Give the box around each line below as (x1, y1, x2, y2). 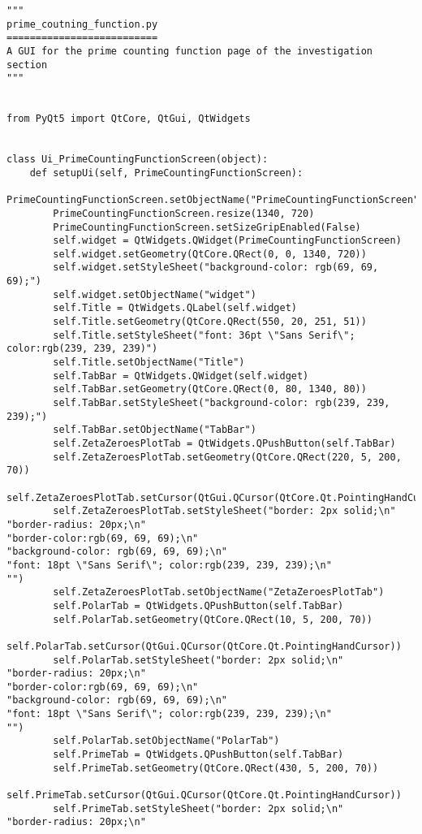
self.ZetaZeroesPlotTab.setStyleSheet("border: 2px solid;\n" (53, 505, 396, 517)
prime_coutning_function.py (6, 18, 158, 30)
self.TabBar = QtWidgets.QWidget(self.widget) (53, 369, 309, 382)
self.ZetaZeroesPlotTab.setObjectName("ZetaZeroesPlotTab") (53, 586, 385, 598)
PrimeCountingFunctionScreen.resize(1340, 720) (53, 207, 315, 219)
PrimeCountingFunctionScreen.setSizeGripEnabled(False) (53, 221, 361, 233)
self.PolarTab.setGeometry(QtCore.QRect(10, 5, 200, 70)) (53, 613, 373, 625)
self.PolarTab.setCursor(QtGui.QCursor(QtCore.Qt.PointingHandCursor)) (6, 640, 402, 652)
